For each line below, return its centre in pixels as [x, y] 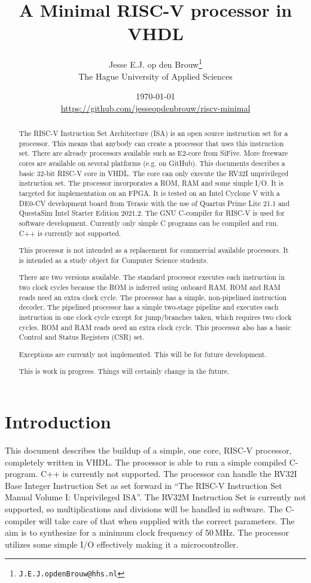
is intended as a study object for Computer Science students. [113, 260]
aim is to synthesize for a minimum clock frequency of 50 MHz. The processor [147, 532]
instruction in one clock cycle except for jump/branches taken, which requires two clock [155, 317]
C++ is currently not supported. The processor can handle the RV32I [169, 474]
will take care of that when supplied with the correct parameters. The [167, 520]
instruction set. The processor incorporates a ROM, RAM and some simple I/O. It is [151, 183]
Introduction [58, 422]
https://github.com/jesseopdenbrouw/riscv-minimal [155, 108]
